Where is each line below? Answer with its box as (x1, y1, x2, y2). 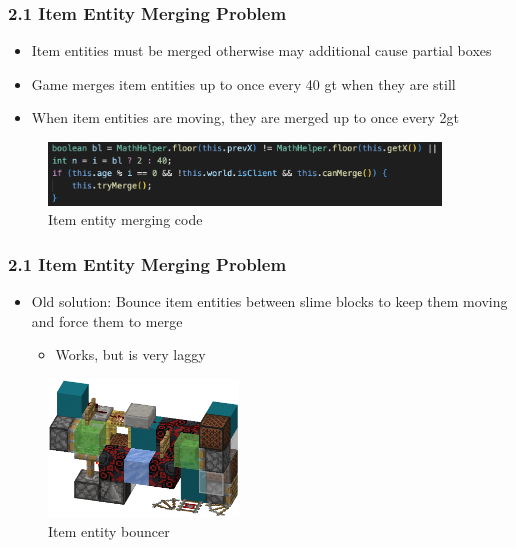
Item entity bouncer (48, 521, 170, 542)
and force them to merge (31, 310, 183, 331)
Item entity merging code (48, 209, 203, 230)
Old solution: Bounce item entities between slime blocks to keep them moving (31, 291, 508, 311)
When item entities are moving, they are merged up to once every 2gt (31, 107, 459, 128)
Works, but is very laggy (55, 344, 206, 365)
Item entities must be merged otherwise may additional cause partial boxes (31, 40, 492, 61)
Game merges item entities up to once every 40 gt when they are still (31, 73, 456, 94)
